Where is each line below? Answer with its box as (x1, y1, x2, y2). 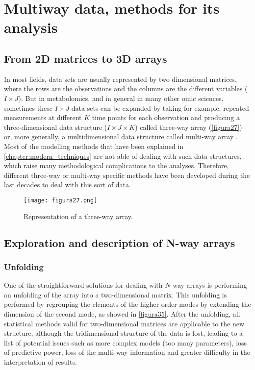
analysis (4, 17, 58, 37)
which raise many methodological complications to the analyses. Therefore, (4, 160, 229, 171)
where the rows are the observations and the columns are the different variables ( (4, 83, 248, 94)
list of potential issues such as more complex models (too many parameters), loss (4, 337, 247, 347)
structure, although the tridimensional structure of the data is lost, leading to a (4, 328, 243, 338)
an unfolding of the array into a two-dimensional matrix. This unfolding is (4, 289, 227, 299)
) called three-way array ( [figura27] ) (135, 122, 242, 132)
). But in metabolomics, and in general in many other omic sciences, (18, 93, 224, 103)
